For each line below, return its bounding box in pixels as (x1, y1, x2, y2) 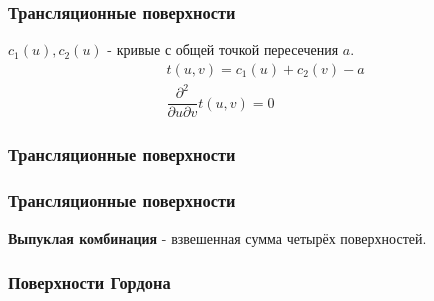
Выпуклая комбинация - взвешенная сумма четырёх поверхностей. (8, 227, 427, 248)
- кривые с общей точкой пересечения (107, 39, 339, 60)
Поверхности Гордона (8, 270, 171, 295)
